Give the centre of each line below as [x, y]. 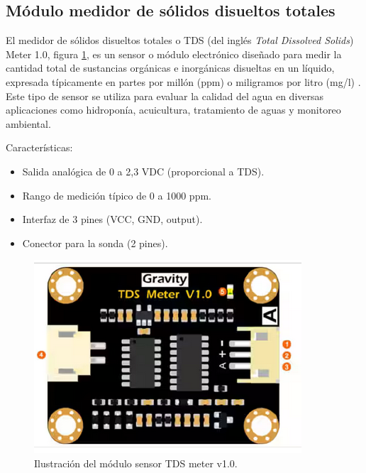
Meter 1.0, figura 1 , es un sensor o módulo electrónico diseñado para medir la [174, 54]
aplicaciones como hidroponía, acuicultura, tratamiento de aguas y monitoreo [173, 110]
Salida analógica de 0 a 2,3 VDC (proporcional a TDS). [143, 171]
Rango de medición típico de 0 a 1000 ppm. [117, 195]
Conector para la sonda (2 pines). [95, 243]
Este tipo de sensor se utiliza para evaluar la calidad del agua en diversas [165, 96]
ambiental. [28, 123]
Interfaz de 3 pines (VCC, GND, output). [112, 219]
